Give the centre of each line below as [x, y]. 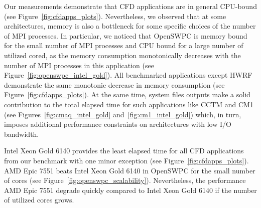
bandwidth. [22, 134]
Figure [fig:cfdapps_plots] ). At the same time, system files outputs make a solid [127, 94]
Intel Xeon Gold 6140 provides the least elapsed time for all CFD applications [124, 151]
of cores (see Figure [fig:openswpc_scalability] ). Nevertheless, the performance [125, 180]
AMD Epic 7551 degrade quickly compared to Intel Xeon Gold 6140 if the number [130, 190]
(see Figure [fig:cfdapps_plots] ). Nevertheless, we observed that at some [115, 16]
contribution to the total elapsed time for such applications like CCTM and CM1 [129, 104]
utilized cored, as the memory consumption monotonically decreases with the [122, 55]
